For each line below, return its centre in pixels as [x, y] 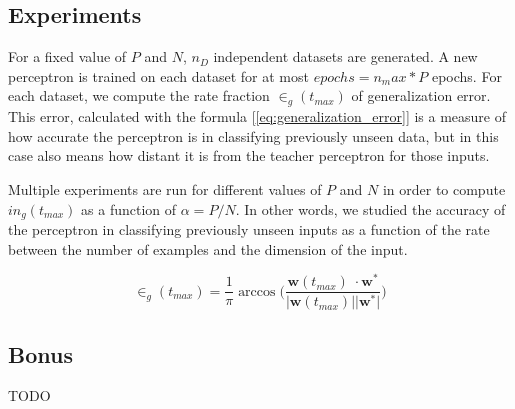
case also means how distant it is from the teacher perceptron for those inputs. [249, 155]
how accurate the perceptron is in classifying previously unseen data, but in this [253, 135]
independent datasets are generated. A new [345, 56]
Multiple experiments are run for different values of [165, 188]
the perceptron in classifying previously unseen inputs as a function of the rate [249, 229]
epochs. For [466, 75]
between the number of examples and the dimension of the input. [208, 248]
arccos [257, 291]
